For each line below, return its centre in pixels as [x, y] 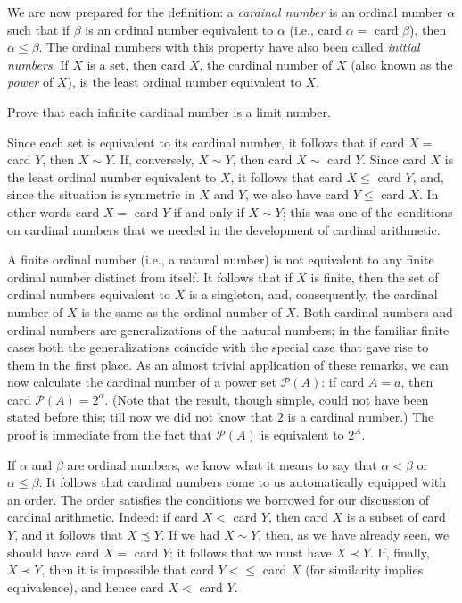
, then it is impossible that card [128, 569]
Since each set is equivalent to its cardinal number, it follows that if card [206, 142]
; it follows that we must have [251, 552]
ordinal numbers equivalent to [89, 294]
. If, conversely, [153, 159]
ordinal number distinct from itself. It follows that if [150, 276]
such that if [39, 29]
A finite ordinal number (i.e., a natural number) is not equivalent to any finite [221, 260]
